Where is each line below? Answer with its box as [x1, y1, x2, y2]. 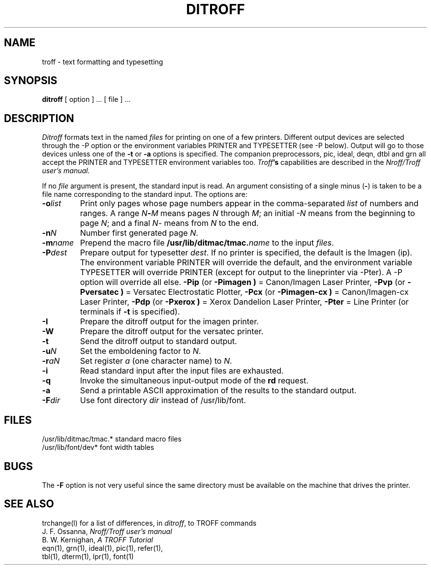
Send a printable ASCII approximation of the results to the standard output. [80, 385, 357, 396]
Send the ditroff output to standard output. [80, 336, 237, 347]
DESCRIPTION [4, 112, 74, 125]
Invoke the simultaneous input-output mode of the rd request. [80, 376, 308, 386]
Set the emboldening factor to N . [80, 346, 201, 356]
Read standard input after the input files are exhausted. [80, 366, 284, 376]
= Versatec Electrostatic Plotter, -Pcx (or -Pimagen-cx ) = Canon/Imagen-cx [125, 287, 409, 297]
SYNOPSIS [4, 74, 58, 87]
